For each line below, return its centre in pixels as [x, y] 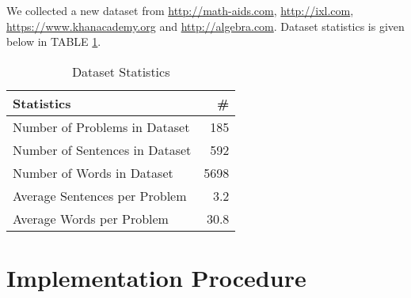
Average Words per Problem [91, 218]
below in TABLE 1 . [54, 41]
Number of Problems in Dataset [101, 126]
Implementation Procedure [156, 277]
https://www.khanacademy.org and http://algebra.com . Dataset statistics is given [205, 26]
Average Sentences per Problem [100, 195]
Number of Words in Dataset [93, 172]
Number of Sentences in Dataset [102, 149]
